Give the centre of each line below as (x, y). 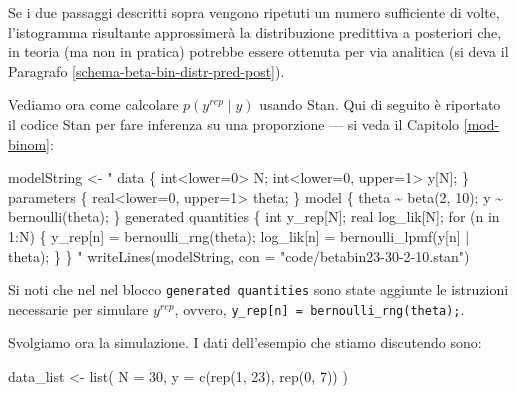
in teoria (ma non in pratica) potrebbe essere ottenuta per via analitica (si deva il (258, 51)
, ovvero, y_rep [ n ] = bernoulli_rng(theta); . (319, 308)
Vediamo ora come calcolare (93, 104)
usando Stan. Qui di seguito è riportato (380, 104)
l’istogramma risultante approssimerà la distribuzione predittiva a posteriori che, (255, 31)
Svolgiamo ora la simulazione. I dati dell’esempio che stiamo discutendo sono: (245, 342)
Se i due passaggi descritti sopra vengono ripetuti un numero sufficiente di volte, (254, 12)
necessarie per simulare (78, 308)
